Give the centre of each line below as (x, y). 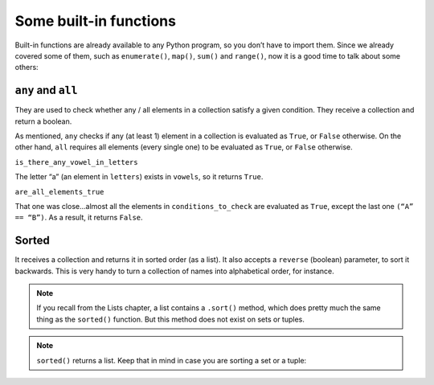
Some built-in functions (96, 21)
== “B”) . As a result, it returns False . (79, 218)
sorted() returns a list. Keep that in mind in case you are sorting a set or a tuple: (172, 360)
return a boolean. (43, 121)
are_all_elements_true (59, 192)
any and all (46, 90)
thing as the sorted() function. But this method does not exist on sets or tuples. (170, 319)
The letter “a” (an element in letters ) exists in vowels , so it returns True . (139, 177)
